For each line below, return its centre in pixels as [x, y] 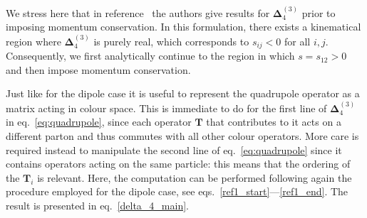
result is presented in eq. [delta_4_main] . [98, 206]
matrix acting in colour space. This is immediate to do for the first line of [166, 108]
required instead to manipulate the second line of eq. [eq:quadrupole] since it [174, 149]
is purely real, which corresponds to [171, 41]
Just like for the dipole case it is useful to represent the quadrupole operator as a [183, 93]
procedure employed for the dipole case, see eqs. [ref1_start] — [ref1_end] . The [177, 191]
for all [297, 41]
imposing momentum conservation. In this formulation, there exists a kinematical [183, 27]
